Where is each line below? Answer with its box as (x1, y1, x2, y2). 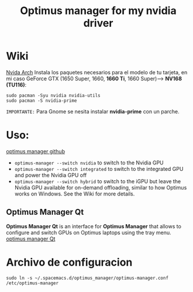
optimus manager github (6, 147, 66, 154)
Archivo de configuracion (6, 256, 133, 269)
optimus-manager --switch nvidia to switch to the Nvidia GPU (14, 159, 164, 166)
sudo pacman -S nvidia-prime (6, 98, 77, 104)
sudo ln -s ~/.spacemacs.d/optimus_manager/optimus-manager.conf (6, 275, 168, 281)
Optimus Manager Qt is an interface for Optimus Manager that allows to (6, 222, 181, 229)
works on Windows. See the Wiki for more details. (14, 190, 135, 197)
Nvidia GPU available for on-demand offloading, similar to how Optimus (14, 184, 187, 191)
